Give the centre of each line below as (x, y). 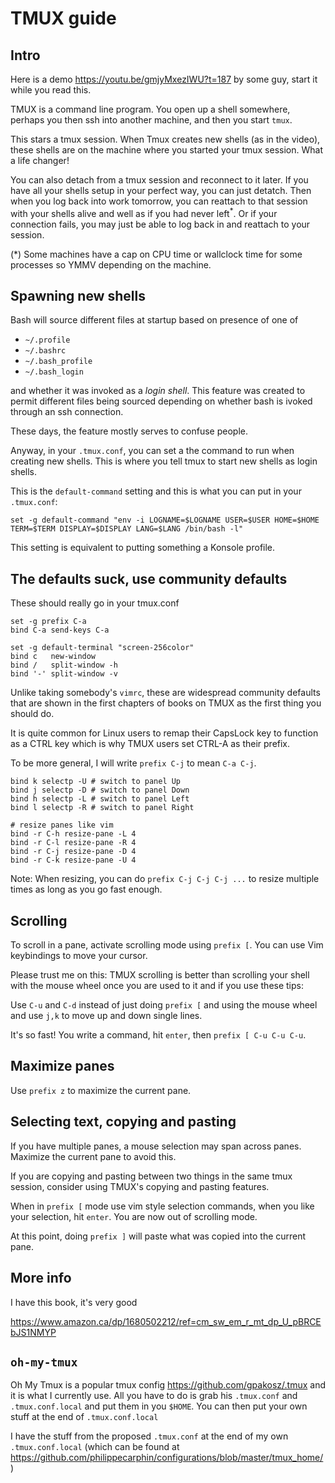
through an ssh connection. (67, 412)
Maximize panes (62, 1066)
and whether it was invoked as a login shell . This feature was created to (158, 391)
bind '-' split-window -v (64, 674)
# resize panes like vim (62, 825)
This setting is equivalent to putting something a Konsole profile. (143, 548)
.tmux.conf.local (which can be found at (95, 1447)
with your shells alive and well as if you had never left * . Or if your (144, 212)
